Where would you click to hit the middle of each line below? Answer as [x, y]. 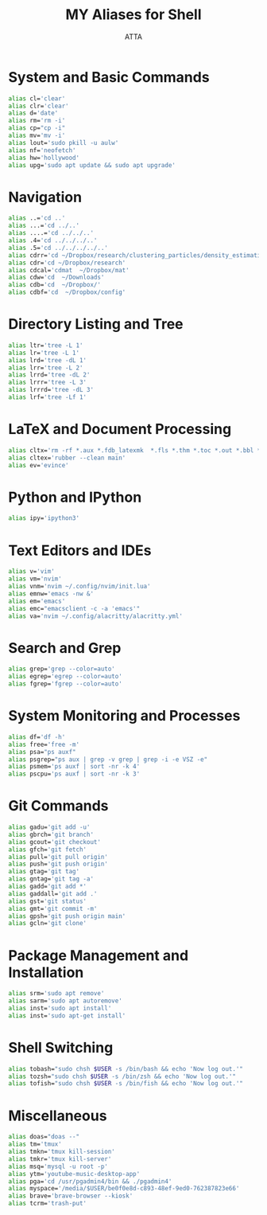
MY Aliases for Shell [133, 15]
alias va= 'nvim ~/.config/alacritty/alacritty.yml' [95, 616]
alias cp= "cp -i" [37, 128]
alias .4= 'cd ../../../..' [53, 240]
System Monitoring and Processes [124, 716]
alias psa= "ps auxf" [43, 752]
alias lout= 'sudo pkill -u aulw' [64, 143]
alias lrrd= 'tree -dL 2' [49, 375]
